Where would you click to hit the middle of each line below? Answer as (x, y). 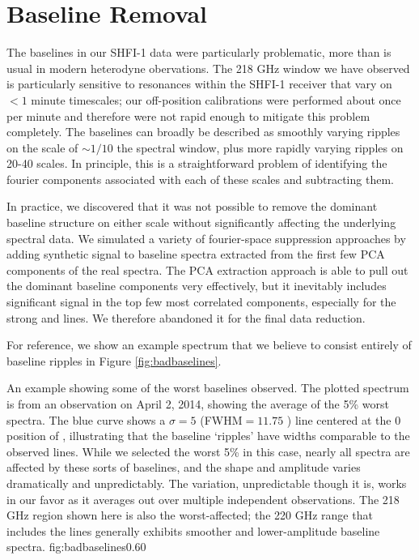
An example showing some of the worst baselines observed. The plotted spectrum (208, 388)
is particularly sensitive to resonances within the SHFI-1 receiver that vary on (199, 84)
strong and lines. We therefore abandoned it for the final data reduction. (186, 317)
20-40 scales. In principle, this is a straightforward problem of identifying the (197, 163)
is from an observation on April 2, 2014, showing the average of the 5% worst (198, 404)
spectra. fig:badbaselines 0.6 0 (76, 547)
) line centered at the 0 (344, 419)
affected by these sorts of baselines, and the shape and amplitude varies (184, 467)
